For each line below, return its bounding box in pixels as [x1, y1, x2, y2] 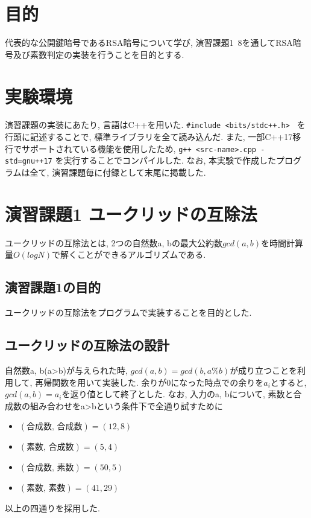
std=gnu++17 [5, 157, 52, 166]
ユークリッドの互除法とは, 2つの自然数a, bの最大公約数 [5, 236, 222, 249]
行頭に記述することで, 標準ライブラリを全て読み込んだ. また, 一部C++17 [5, 130, 293, 143]
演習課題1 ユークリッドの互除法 [5, 201, 257, 226]
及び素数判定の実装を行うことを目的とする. [13, 48, 184, 60]
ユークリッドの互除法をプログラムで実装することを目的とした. [5, 306, 252, 319]
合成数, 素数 [27, 464, 74, 473]
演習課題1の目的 [5, 278, 101, 296]
